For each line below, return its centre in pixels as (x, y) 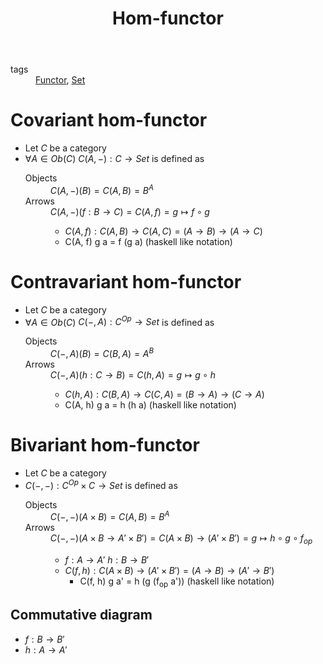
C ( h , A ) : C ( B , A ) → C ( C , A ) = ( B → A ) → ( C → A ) (164, 394)
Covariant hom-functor (109, 120)
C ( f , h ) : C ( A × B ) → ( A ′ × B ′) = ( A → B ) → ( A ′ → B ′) (169, 571)
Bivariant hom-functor (105, 445)
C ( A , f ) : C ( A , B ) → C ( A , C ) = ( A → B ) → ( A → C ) (163, 231)
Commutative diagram (81, 615)
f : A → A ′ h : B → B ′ (107, 560)
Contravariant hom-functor (126, 281)
